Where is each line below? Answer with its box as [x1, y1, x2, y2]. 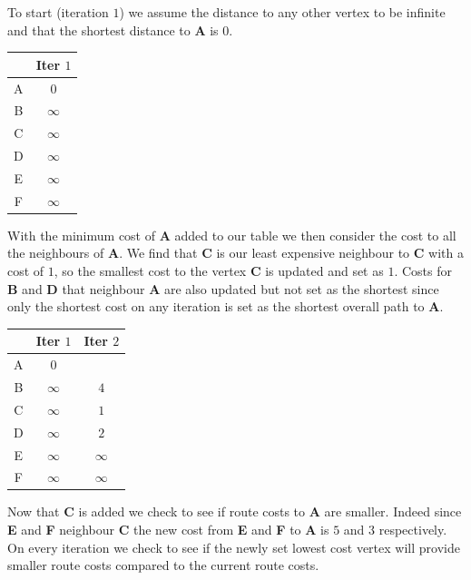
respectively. [378, 520, 447, 539]
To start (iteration [7, 3, 109, 21]
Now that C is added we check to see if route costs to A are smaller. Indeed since [7, 502, 462, 521]
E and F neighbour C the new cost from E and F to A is [7, 520, 329, 539]
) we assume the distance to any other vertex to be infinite [119, 3, 446, 21]
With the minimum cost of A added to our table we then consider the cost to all [7, 225, 456, 244]
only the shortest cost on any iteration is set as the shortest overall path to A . [7, 297, 444, 316]
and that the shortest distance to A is [7, 20, 219, 39]
